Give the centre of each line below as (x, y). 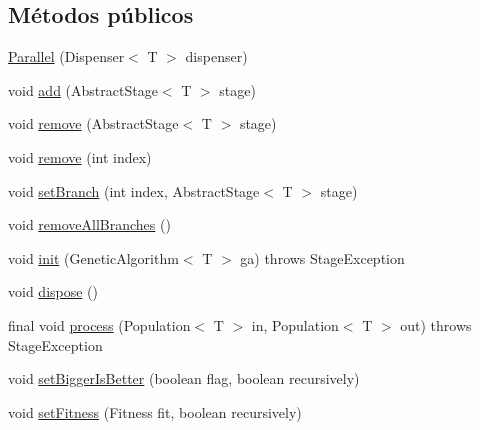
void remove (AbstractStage (93, 123)
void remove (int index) (80, 156)
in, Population (295, 324)
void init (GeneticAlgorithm (93, 257)
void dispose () (53, 291)
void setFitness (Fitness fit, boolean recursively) (155, 411)
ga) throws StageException (322, 257)
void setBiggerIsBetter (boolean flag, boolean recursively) (184, 378)
